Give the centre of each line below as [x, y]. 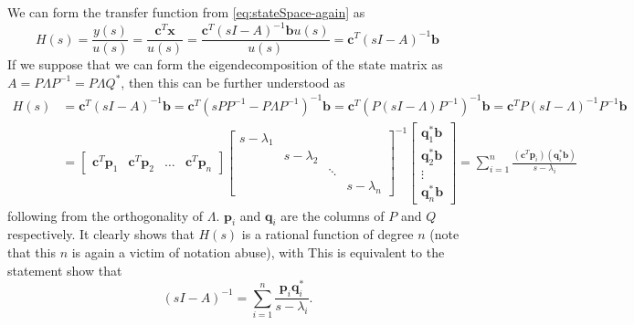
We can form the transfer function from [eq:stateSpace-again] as [186, 12]
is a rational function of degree [328, 234]
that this [32, 252]
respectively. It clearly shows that [101, 234]
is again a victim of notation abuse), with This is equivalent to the [258, 252]
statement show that [65, 270]
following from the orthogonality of [106, 215]
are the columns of [333, 215]
